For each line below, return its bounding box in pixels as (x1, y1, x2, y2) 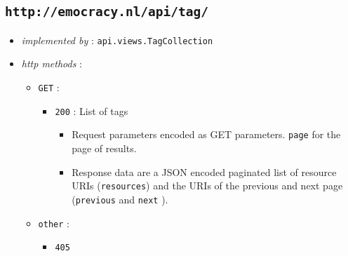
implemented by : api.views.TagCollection (21, 32, 213, 47)
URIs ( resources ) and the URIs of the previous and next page (72, 178, 343, 193)
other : (38, 215, 69, 230)
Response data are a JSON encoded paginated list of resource (72, 164, 337, 179)
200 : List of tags (55, 103, 128, 118)
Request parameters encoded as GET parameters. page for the (72, 127, 341, 142)
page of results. (72, 141, 137, 155)
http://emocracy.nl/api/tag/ (5, 4, 209, 20)
